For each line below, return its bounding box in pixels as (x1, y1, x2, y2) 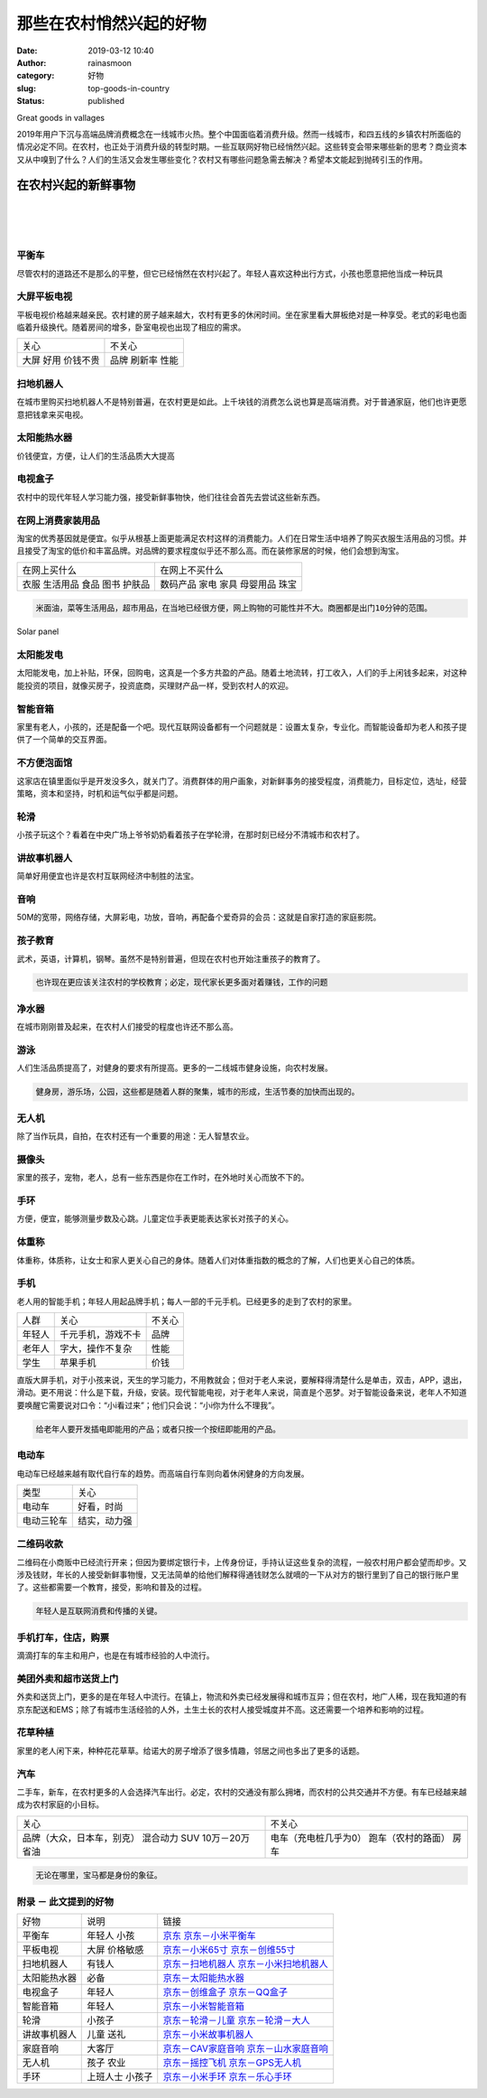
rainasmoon (87, 57, 133, 68)
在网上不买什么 (160, 564, 225, 576)
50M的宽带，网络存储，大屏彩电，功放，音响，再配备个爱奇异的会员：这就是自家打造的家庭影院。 (16, 912, 381, 923)
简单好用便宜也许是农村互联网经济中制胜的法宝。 (16, 871, 198, 881)
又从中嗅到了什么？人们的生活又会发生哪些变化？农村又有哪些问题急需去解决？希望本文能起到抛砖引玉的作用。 (16, 154, 427, 164)
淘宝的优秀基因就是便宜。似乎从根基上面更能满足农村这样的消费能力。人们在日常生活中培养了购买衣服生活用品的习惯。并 (16, 533, 467, 544)
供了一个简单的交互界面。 (16, 734, 112, 745)
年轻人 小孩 (87, 1929, 135, 1942)
